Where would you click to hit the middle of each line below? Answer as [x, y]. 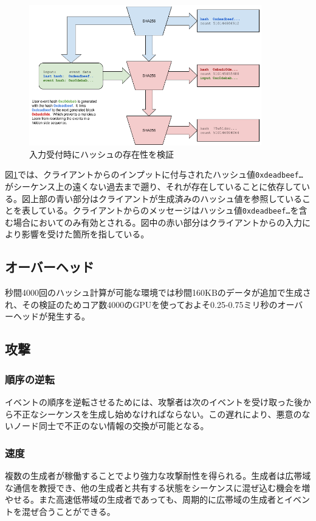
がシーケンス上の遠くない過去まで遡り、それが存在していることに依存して [153, 186]
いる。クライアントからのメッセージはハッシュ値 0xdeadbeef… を [173, 210]
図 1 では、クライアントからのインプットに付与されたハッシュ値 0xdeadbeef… [154, 174]
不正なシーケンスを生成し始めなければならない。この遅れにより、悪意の [157, 414]
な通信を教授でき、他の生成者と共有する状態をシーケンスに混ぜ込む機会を [153, 487]
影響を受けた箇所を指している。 [85, 234]
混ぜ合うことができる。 [68, 511]
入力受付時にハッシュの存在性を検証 [101, 154]
